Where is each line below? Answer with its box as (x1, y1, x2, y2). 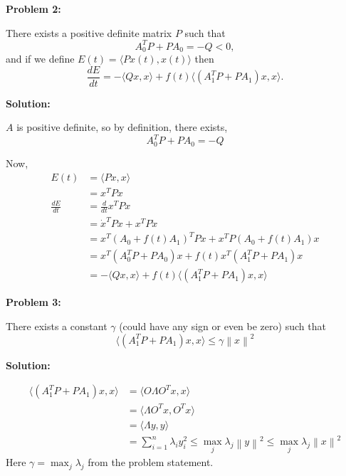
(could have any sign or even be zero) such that (119, 318, 326, 333)
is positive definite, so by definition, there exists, (16, 120, 228, 134)
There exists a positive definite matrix (6, 25, 172, 40)
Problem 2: (6, 1, 61, 16)
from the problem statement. (88, 455, 214, 470)
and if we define (6, 51, 75, 66)
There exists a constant (6, 318, 108, 333)
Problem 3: (6, 295, 61, 310)
